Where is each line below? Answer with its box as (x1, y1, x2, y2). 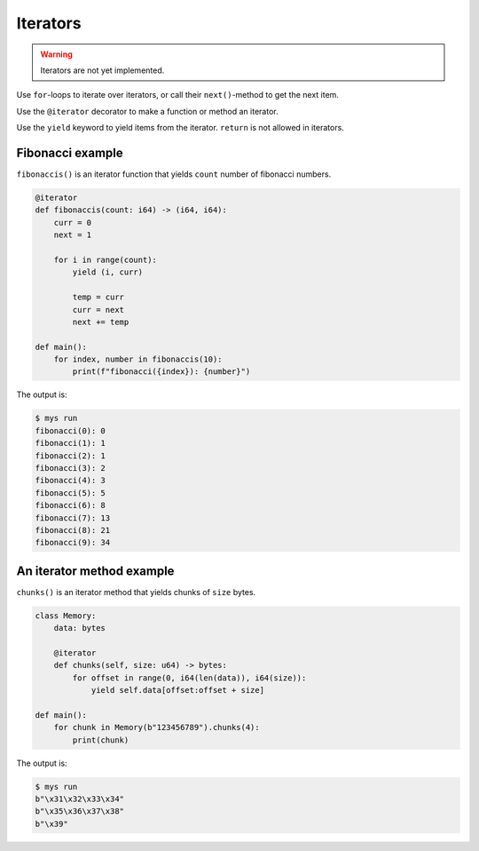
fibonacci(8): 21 (35, 525, 111, 535)
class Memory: (35, 610, 97, 621)
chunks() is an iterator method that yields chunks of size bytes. (16, 586, 256, 597)
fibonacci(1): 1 (35, 438, 106, 449)
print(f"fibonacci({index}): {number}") (72, 367, 251, 377)
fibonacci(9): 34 (35, 537, 111, 548)
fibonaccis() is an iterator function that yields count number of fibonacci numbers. (16, 169, 332, 179)
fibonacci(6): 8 (35, 500, 106, 511)
